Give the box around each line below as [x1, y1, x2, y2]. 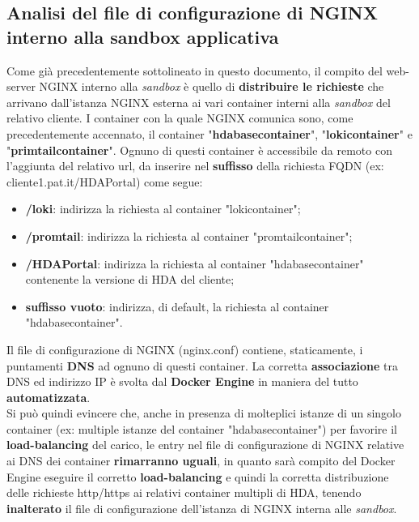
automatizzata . [6, 388, 91, 405]
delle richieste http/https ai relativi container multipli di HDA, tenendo [6, 484, 362, 501]
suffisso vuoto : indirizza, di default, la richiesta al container [25, 297, 329, 314]
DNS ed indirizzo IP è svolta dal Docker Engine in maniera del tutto [6, 373, 358, 390]
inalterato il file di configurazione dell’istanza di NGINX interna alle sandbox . [6, 499, 397, 516]
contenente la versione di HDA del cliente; [25, 271, 235, 288]
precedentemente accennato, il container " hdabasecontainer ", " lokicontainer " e [6, 125, 413, 142]
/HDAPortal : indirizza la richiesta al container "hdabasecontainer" [25, 255, 364, 272]
